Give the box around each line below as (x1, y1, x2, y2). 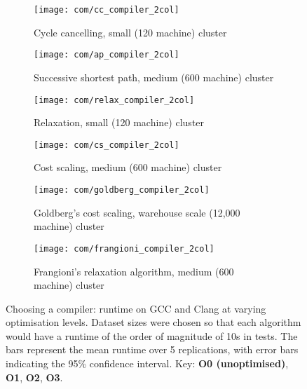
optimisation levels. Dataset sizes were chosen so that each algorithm (6, 315, 301, 329)
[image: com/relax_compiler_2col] (34, 95, 195, 105)
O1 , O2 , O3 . (6, 369, 63, 384)
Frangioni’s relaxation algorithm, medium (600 (34, 264, 234, 278)
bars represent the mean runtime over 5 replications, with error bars (6, 342, 299, 357)
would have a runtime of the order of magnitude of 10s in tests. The (6, 328, 298, 343)
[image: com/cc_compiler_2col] (34, 5, 179, 15)
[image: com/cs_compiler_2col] (34, 139, 179, 150)
